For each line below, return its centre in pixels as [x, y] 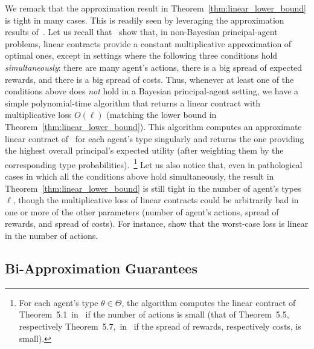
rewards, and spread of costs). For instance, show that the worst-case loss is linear [157, 223]
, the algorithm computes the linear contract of [209, 302]
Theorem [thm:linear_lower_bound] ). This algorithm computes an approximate [153, 126]
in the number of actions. [52, 235]
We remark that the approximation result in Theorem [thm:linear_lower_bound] [155, 8]
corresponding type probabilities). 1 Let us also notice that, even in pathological [154, 163]
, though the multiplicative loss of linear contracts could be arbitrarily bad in [156, 200]
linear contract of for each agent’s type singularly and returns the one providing [155, 138]
